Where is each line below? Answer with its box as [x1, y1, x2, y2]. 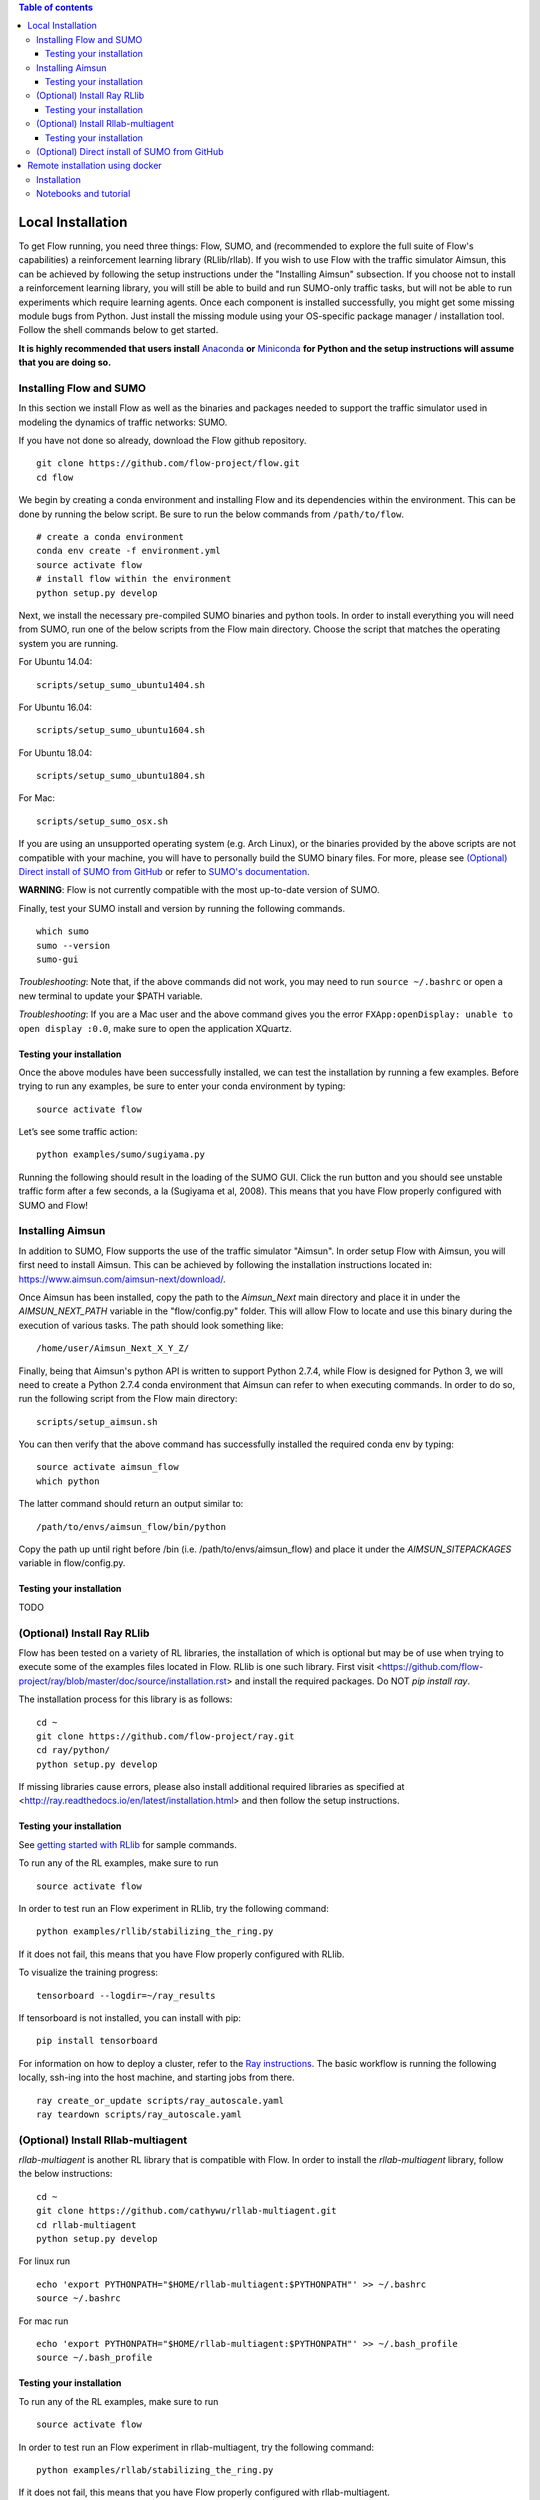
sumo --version [36, 940, 111, 951]
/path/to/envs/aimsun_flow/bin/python [36, 1521, 227, 1532]
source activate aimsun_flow [36, 1461, 179, 1473]
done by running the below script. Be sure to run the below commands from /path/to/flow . [18, 508, 405, 520]
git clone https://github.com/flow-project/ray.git [36, 1730, 295, 1742]
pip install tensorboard [36, 2035, 158, 2047]
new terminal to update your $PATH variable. [18, 990, 204, 1002]
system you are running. [18, 637, 119, 649]
